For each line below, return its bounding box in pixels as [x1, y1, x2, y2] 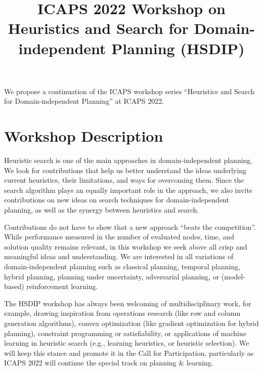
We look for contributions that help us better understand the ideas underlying [4, 164, 246, 175]
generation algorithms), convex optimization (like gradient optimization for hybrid [4, 317, 259, 328]
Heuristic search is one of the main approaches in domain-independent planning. [4, 155, 253, 166]
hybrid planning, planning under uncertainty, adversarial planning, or [4, 271, 220, 281]
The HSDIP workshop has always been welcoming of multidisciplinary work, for [4, 298, 251, 308]
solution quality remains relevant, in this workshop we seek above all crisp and [4, 241, 247, 252]
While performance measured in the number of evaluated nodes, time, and [4, 231, 234, 242]
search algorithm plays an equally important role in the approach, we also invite [4, 184, 252, 195]
